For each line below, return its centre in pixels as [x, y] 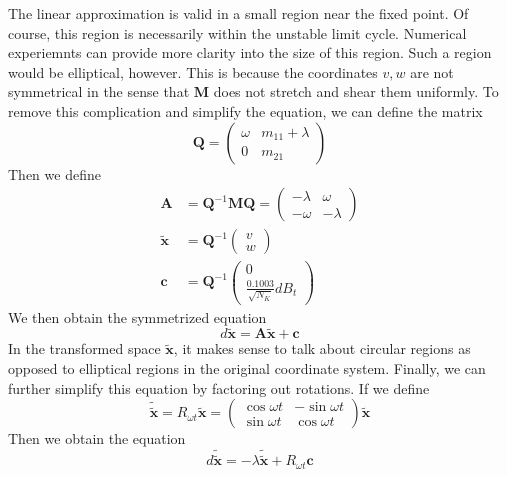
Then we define [54, 173]
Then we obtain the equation [97, 438]
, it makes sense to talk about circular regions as [322, 348]
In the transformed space [84, 348]
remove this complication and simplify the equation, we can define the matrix [245, 110]
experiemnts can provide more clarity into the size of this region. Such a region [250, 52]
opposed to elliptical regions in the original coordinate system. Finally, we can [247, 368]
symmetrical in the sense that [99, 91]
